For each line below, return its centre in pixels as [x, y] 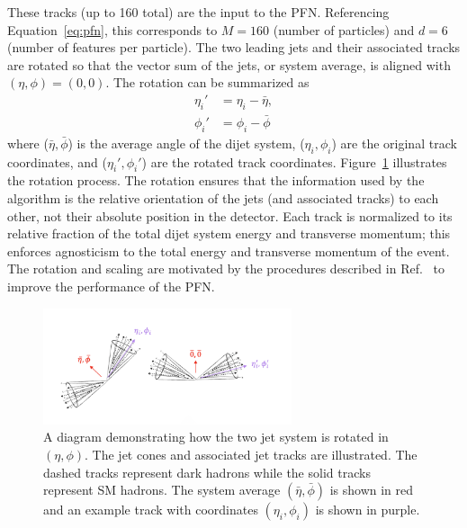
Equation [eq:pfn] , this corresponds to [112, 29]
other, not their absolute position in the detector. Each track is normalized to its [230, 215]
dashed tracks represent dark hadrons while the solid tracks [207, 472]
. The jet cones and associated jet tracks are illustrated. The [251, 454]
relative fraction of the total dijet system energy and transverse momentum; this [229, 233]
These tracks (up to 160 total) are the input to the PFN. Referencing [198, 12]
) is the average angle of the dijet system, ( [186, 143]
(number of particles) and [344, 29]
